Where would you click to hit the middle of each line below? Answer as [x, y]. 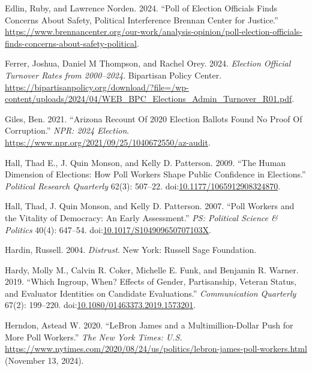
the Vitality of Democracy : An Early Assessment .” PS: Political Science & [141, 217]
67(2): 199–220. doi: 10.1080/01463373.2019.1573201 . [100, 305]
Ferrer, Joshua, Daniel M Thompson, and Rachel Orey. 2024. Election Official [148, 63]
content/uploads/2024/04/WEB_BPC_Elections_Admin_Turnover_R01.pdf [148, 99]
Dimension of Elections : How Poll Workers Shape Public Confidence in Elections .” [155, 174]
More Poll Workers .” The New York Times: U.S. [94, 337]
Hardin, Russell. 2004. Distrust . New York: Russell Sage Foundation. [131, 250]
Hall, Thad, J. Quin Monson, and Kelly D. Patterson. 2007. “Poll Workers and [150, 206]
